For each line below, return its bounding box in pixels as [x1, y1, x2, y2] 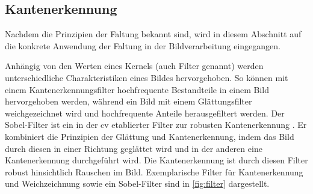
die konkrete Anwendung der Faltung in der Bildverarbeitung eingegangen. [5, 39, 280, 52]
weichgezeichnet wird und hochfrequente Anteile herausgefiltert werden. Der [5, 106, 285, 119]
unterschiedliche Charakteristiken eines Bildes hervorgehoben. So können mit [5, 71, 288, 83]
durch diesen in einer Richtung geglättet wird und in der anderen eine [5, 142, 262, 154]
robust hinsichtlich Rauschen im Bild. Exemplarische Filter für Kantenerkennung [5, 165, 303, 178]
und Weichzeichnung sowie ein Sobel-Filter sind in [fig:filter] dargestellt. [5, 177, 270, 190]
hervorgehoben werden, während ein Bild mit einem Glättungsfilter [5, 95, 252, 108]
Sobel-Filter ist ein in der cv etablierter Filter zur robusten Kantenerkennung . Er [5, 118, 307, 131]
